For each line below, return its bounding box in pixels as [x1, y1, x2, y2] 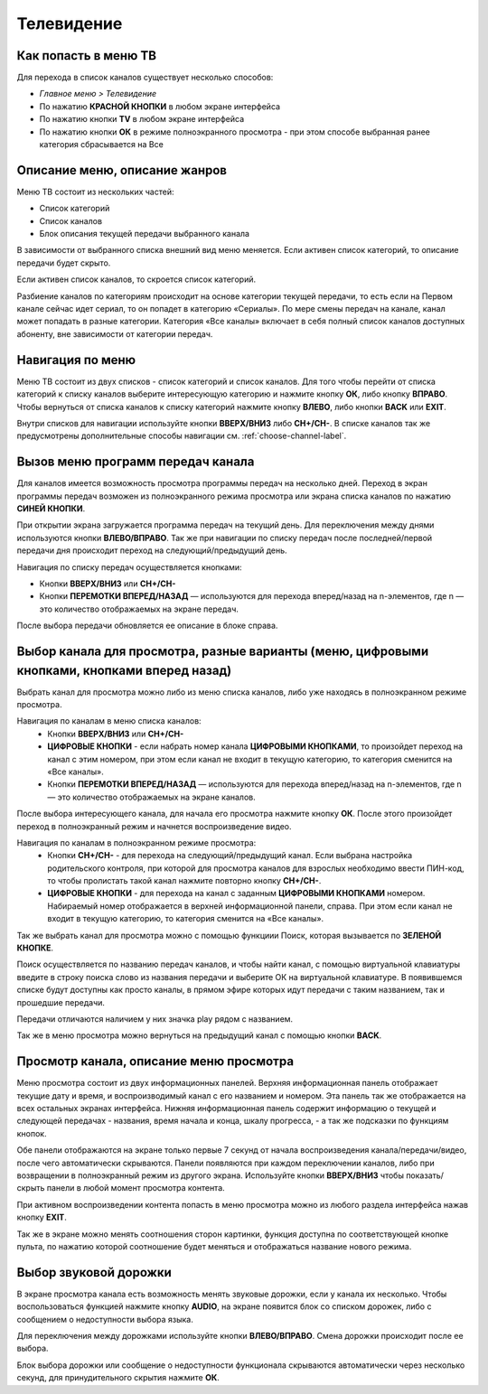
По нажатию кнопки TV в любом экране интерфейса [39, 114, 244, 125]
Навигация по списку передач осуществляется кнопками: [16, 561, 243, 573]
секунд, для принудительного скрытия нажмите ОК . [16, 1372, 221, 1383]
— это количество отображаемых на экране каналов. [47, 791, 257, 802]
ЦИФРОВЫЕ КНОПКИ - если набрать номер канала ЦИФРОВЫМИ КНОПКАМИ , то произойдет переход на [47, 741, 464, 752]
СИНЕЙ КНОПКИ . [16, 502, 86, 514]
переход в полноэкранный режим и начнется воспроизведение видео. [16, 820, 292, 831]
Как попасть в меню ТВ [16, 48, 157, 63]
